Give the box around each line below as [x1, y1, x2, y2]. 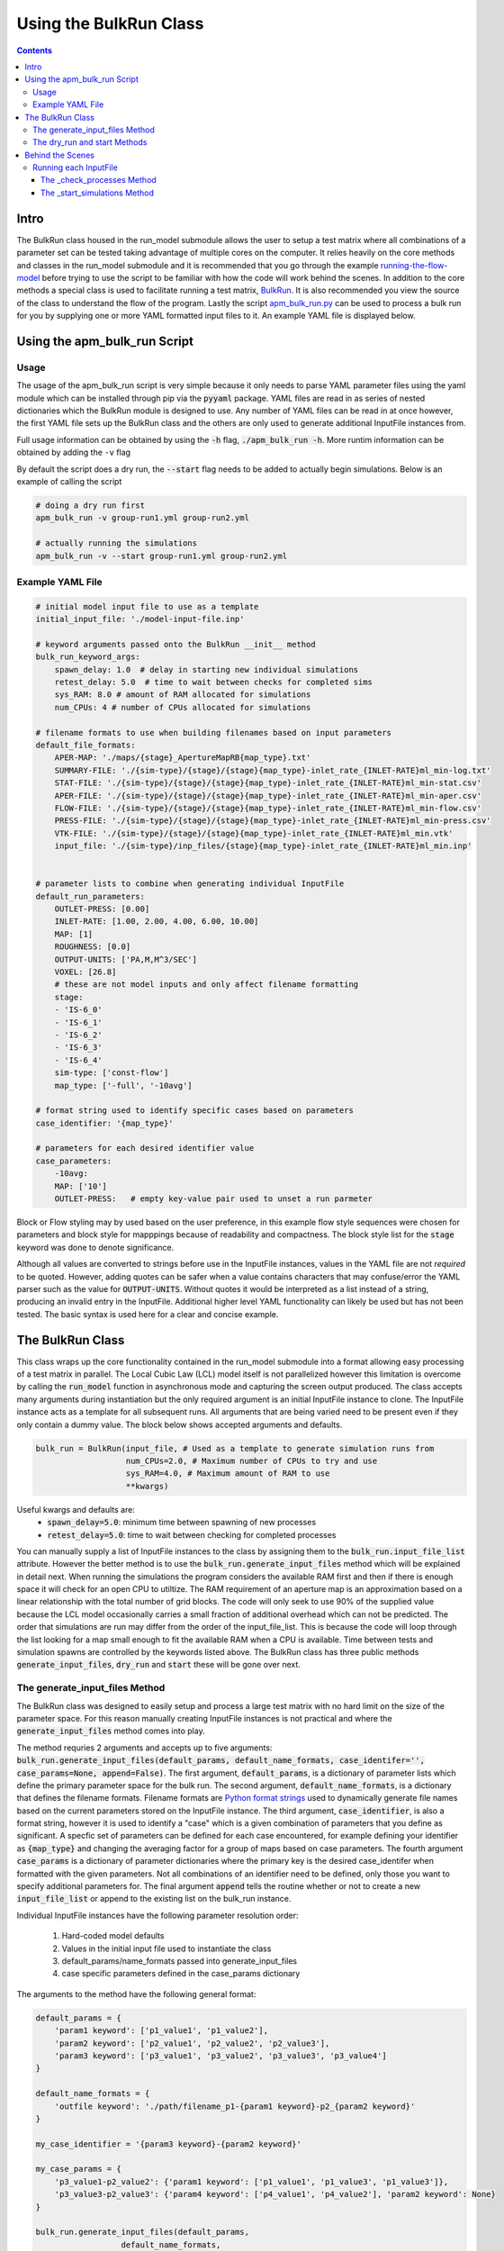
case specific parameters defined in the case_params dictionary [61, 1968, 301, 1979]
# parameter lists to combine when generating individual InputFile [35, 879, 345, 889]
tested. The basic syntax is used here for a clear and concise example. [16, 1308, 279, 1319]
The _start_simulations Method [40, 187, 155, 198]
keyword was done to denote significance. [16, 1242, 175, 1252]
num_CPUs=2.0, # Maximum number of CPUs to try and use [125, 1455, 378, 1466]
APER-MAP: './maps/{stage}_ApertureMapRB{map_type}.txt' [54, 753, 311, 763]
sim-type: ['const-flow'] [54, 1068, 169, 1078]
